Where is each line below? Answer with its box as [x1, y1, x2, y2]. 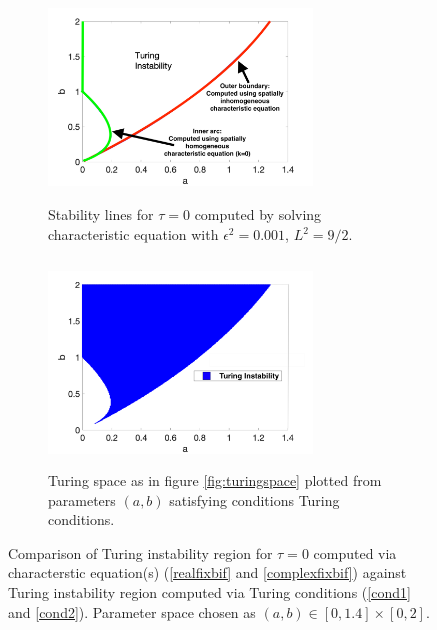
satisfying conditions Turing [169, 489, 340, 510]
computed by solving [194, 204, 322, 225]
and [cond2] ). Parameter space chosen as [8, 601, 256, 622]
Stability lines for [48, 204, 154, 225]
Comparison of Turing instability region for [8, 542, 273, 563]
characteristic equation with [48, 224, 219, 245]
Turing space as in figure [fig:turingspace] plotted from [48, 470, 382, 491]
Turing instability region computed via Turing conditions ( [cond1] [8, 582, 411, 603]
